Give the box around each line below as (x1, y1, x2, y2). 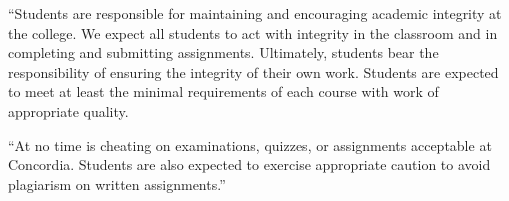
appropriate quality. (8, 100, 129, 121)
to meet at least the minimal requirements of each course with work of (8, 81, 439, 102)
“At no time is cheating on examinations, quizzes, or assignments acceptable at (8, 134, 492, 155)
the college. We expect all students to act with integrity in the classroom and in (8, 22, 498, 43)
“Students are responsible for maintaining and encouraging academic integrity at (8, 3, 502, 23)
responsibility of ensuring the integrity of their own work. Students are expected (8, 61, 499, 82)
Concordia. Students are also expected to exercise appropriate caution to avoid (8, 154, 491, 175)
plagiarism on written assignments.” (8, 173, 226, 194)
